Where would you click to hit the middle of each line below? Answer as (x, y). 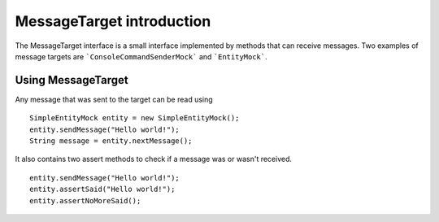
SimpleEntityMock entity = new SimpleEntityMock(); (135, 118)
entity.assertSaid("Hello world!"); (102, 189)
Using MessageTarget (72, 80)
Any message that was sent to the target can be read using (114, 99)
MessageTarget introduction (113, 21)
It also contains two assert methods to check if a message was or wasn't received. (154, 159)
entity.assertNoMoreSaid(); (85, 200)
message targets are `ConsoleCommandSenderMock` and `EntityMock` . (141, 56)
